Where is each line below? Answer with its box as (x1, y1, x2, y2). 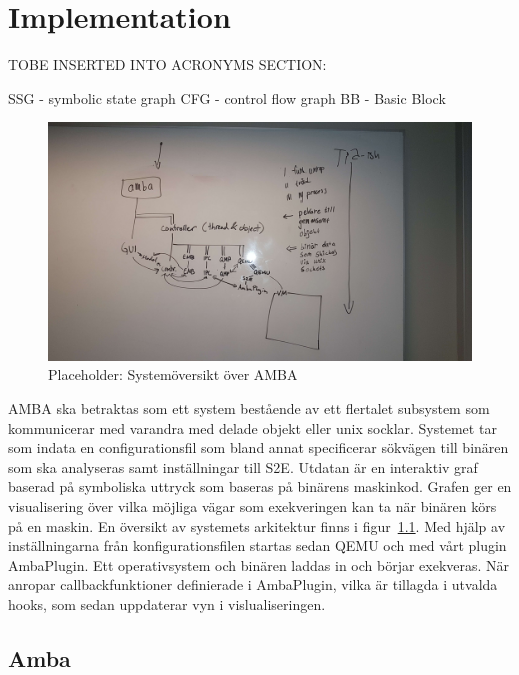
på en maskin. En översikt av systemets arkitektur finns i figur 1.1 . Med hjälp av (8, 515, 506, 536)
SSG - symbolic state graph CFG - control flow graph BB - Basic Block (8, 87, 446, 108)
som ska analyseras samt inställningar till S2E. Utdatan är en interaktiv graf (8, 456, 478, 477)
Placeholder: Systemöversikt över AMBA (48, 364, 298, 385)
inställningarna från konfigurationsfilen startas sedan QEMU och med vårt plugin (8, 535, 507, 556)
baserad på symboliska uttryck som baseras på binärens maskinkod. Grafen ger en (8, 476, 512, 497)
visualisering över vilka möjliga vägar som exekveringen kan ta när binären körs (8, 495, 497, 516)
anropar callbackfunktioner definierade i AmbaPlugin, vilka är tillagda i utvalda (8, 574, 498, 595)
